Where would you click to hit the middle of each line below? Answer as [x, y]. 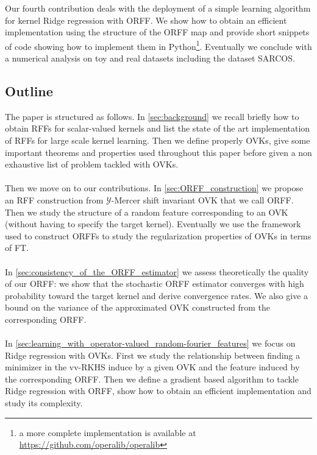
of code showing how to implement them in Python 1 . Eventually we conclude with [158, 45]
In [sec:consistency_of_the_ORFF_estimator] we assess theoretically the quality [157, 271]
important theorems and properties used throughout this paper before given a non [158, 152]
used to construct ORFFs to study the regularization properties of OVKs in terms [158, 235]
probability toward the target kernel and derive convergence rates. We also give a [157, 295]
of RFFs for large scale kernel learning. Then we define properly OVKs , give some [158, 140]
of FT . [17, 248]
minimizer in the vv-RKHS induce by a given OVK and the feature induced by [152, 367]
